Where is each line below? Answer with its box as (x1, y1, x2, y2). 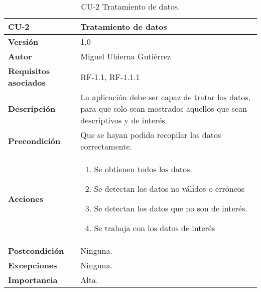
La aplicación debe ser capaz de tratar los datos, (80, 91, 251, 103)
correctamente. (80, 140, 133, 152)
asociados (8, 77, 46, 88)
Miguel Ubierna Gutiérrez (80, 50, 171, 62)
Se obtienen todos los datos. (94, 163, 192, 175)
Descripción (8, 103, 56, 114)
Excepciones (8, 259, 57, 271)
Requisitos (8, 65, 50, 77)
